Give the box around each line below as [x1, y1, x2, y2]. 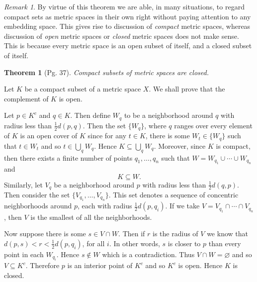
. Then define [70, 110, 111, 120]
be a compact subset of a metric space [24, 84, 141, 94]
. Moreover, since [154, 140, 206, 151]
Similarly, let [4, 179, 43, 189]
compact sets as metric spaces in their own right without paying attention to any [4, 11, 251, 21]
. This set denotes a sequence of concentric [108, 189, 239, 199]
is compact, [216, 140, 251, 151]
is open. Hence [178, 260, 223, 271]
